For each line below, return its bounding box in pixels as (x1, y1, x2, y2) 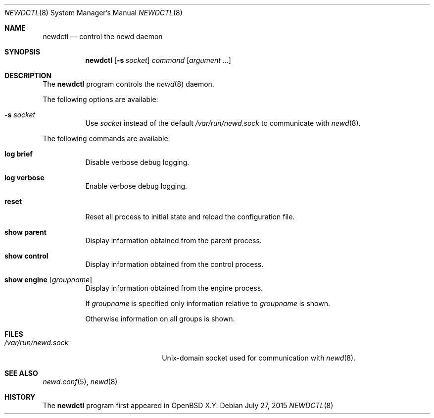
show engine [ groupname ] (4, 275, 93, 284)
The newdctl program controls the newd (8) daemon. (43, 80, 214, 88)
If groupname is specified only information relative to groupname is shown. (85, 299, 330, 308)
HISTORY (4, 393, 36, 401)
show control (4, 252, 48, 260)
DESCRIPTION (4, 71, 52, 80)
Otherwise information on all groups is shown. (85, 314, 235, 323)
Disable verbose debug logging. (85, 158, 190, 166)
